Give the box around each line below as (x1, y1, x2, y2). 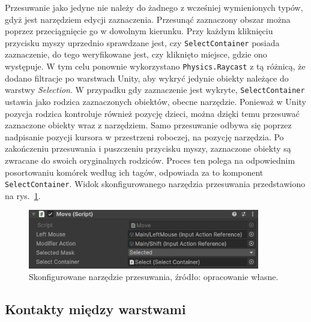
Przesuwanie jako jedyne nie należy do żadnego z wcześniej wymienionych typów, (5, 1, 303, 13)
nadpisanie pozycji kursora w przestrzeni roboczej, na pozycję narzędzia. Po (5, 130, 284, 143)
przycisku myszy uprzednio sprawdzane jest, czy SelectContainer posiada (5, 36, 280, 49)
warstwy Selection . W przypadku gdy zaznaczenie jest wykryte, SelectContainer (5, 83, 305, 96)
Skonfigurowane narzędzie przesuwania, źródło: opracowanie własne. (29, 270, 279, 283)
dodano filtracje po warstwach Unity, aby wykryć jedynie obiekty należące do (5, 71, 289, 84)
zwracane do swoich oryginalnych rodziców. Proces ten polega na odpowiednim (5, 154, 295, 166)
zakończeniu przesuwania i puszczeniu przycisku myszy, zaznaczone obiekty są (5, 142, 291, 155)
